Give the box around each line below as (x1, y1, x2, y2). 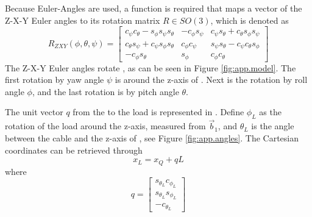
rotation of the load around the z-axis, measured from (5, 119, 206, 132)
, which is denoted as (210, 13, 289, 26)
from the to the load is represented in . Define (73, 105, 244, 118)
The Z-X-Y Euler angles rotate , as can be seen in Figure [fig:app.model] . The (5, 61, 296, 74)
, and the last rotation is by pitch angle (32, 85, 179, 98)
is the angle (251, 119, 294, 132)
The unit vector (5, 105, 63, 118)
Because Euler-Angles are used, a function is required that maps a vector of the (5, 2, 302, 14)
